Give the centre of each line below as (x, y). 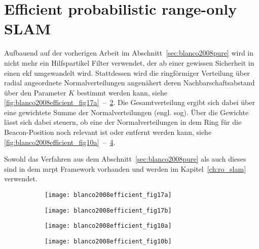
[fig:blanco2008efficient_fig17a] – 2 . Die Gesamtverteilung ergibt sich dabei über (129, 102)
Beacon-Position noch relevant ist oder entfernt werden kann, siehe (108, 132)
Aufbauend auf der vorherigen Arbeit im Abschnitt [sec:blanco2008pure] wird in (129, 53)
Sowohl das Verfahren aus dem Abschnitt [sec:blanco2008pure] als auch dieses (125, 159)
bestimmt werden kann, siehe (122, 92)
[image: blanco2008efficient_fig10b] (108, 241)
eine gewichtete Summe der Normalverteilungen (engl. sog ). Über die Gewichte (126, 112)
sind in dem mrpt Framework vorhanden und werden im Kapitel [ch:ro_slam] (125, 168)
